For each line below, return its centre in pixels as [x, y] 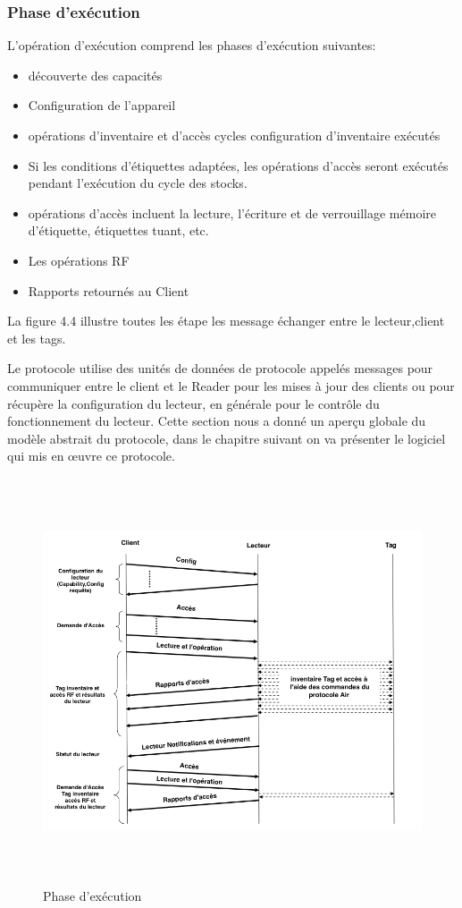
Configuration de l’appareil [102, 105]
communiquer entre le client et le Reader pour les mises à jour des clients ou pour [231, 385]
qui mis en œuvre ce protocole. [91, 456]
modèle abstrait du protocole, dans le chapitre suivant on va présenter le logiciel [227, 438]
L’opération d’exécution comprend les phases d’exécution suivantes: [192, 45]
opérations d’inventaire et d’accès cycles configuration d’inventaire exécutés [234, 135]
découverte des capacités [95, 75]
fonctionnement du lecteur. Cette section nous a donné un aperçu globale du [217, 421]
